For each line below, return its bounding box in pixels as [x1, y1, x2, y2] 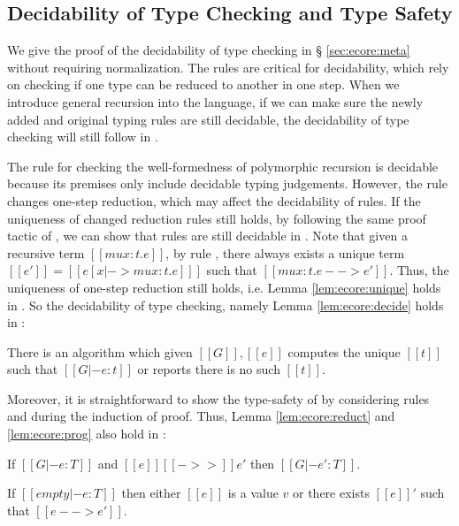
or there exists [293, 484, 370, 502]
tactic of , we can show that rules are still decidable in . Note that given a [7, 226, 408, 245]
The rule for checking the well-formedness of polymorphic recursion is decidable [7, 156, 439, 175]
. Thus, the [389, 261, 449, 279]
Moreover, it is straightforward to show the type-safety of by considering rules [7, 389, 430, 408]
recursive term [7, 243, 85, 262]
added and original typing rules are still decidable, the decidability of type [7, 110, 409, 128]
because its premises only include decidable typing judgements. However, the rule [7, 174, 448, 193]
